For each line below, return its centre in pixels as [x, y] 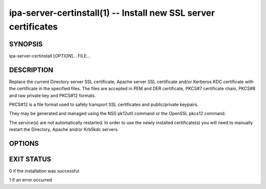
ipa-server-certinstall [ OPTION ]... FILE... [50, 56]
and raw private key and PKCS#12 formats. [52, 95]
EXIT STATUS [30, 159]
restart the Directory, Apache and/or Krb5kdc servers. [64, 129]
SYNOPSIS [26, 44]
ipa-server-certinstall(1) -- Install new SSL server [112, 13]
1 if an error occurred [31, 180]
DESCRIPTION [31, 70]
